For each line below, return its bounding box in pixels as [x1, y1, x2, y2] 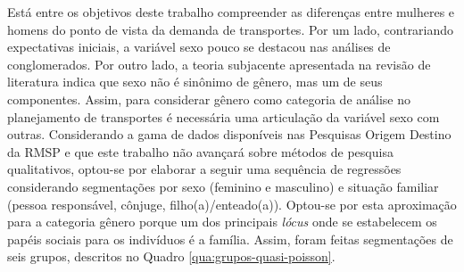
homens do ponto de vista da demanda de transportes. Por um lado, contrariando [7, 20, 454, 38]
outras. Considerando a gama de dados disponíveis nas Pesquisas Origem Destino [7, 125, 452, 144]
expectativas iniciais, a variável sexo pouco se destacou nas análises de [7, 37, 391, 56]
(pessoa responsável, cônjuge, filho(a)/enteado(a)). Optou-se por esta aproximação [7, 194, 457, 213]
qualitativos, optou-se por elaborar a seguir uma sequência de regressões [7, 160, 402, 178]
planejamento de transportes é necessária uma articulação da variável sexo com [7, 107, 440, 126]
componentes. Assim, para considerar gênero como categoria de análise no [7, 89, 411, 108]
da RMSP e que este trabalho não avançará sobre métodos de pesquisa [7, 142, 394, 161]
